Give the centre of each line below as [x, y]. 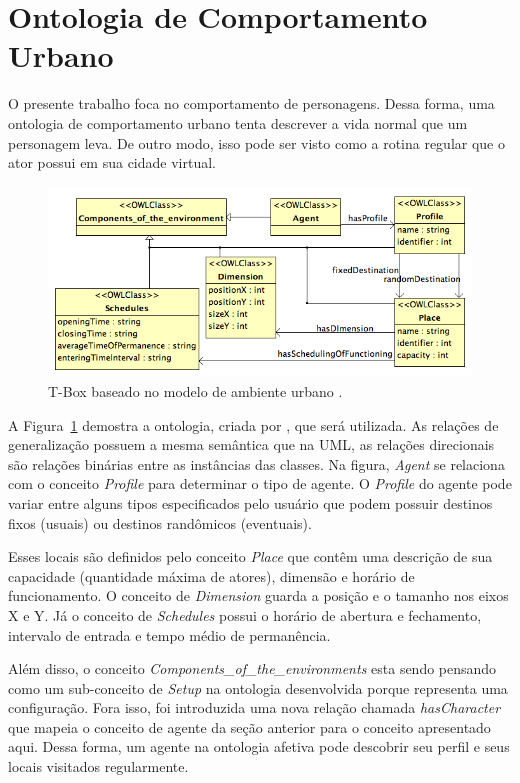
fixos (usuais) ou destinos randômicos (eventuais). [160, 522]
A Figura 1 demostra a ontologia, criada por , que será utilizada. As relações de [253, 424]
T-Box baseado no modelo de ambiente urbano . [195, 390]
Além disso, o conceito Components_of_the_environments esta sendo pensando [252, 668]
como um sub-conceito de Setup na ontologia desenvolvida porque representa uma [258, 687]
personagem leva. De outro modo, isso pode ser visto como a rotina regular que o [256, 142]
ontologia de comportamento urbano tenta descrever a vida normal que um [238, 122]
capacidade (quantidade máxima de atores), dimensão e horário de [211, 575]
